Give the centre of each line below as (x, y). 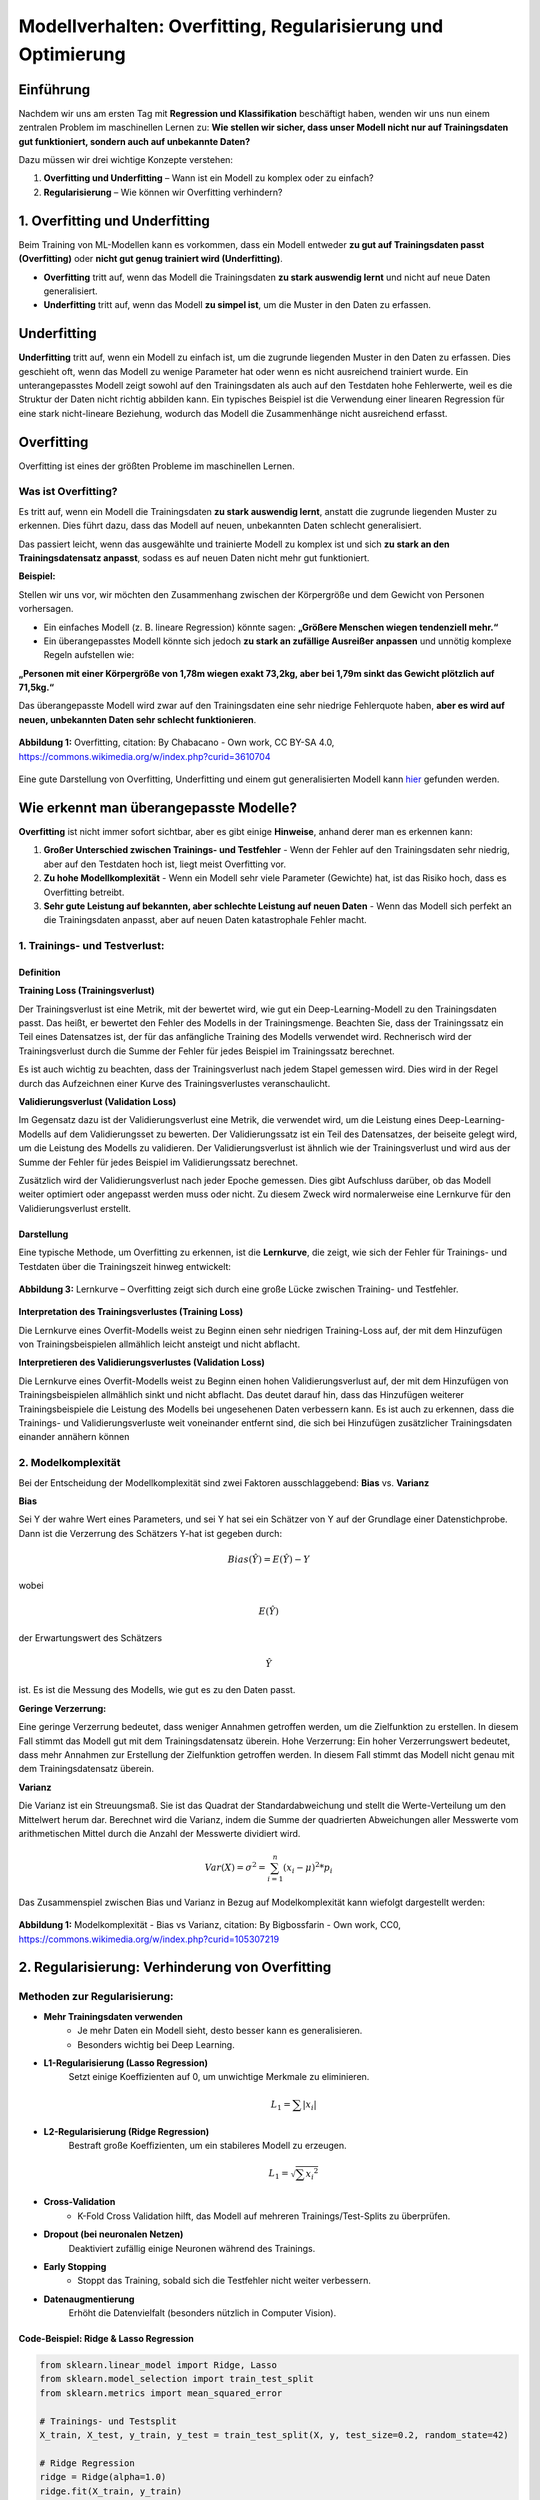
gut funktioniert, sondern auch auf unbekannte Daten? (134, 141)
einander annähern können (74, 1437)
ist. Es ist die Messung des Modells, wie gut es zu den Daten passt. (157, 1690)
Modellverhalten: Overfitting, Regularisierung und (231, 26)
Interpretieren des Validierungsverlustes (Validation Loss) (141, 1362)
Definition (39, 972)
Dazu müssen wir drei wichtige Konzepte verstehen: (126, 160)
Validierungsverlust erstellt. (75, 1208)
